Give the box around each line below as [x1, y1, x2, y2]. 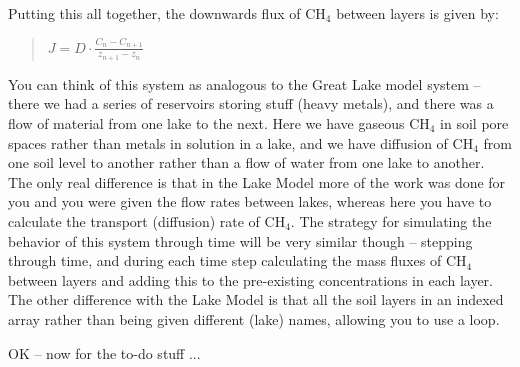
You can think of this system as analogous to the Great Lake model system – [8, 73, 481, 94]
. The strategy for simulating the [290, 210, 492, 231]
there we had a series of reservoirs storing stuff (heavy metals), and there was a [8, 93, 494, 114]
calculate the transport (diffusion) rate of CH [8, 210, 286, 231]
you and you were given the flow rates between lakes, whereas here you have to [8, 191, 492, 212]
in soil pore [440, 113, 509, 134]
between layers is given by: [336, 3, 499, 23]
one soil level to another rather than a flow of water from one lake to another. [8, 152, 485, 173]
